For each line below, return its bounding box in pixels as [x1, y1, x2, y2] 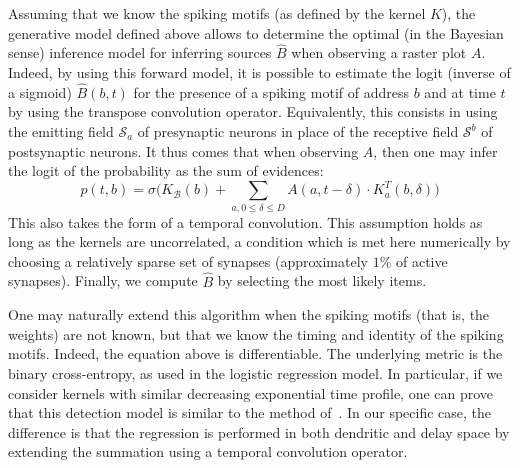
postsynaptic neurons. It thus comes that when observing [8, 140, 359, 161]
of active [395, 250, 448, 271]
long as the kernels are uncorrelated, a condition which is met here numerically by [8, 231, 511, 252]
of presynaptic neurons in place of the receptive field [137, 121, 459, 141]
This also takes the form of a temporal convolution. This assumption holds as [8, 211, 483, 232]
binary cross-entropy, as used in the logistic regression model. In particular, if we [8, 362, 503, 383]
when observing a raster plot [291, 42, 467, 63]
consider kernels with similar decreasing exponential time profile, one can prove [8, 382, 494, 403]
